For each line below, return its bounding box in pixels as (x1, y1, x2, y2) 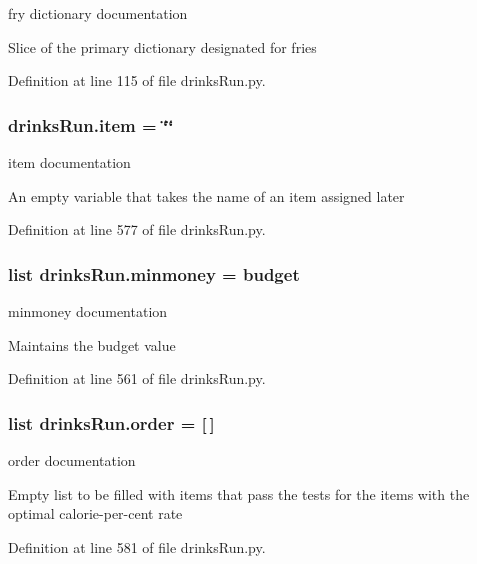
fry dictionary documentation (8, 3, 188, 23)
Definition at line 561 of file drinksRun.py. (8, 368, 266, 389)
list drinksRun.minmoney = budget (8, 261, 300, 286)
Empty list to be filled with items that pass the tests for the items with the (8, 483, 470, 504)
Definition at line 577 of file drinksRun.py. (8, 219, 266, 240)
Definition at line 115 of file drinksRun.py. (8, 70, 266, 91)
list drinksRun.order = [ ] (8, 410, 215, 435)
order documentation (8, 450, 136, 470)
